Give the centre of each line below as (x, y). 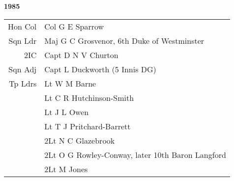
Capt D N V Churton (81, 55)
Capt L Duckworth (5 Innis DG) (100, 69)
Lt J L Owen (67, 112)
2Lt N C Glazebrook (80, 140)
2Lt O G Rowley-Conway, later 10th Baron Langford (135, 154)
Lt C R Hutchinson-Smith (89, 97)
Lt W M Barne (70, 83)
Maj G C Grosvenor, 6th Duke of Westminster (124, 40)
